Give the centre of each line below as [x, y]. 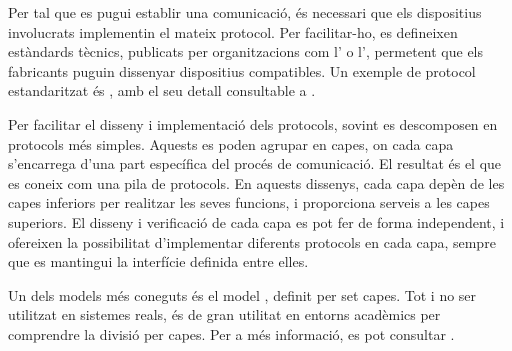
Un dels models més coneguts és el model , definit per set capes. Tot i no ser [242, 294]
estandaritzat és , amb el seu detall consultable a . [162, 90]
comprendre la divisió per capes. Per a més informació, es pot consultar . [231, 333]
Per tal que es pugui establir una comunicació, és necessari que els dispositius [245, 12]
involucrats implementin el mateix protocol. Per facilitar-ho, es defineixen [233, 31]
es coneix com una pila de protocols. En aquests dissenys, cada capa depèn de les [256, 182]
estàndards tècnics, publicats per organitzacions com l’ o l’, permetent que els [246, 51]
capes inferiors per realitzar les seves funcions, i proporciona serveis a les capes [249, 202]
